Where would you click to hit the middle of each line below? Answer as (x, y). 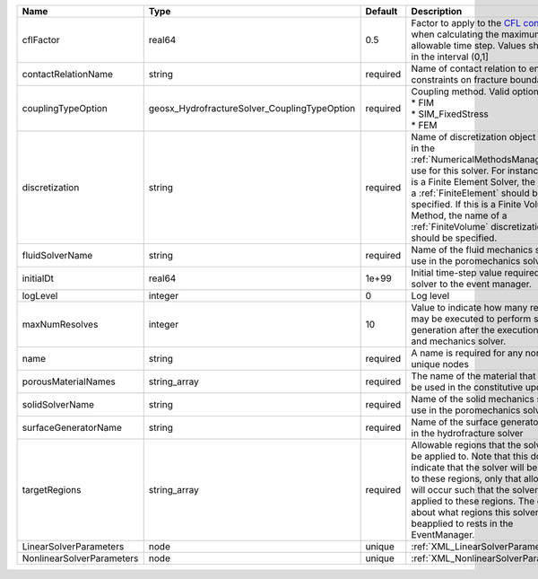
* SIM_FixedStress (450, 114)
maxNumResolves (60, 325)
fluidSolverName (57, 255)
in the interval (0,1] (450, 57)
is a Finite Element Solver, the (473, 182)
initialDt (38, 278)
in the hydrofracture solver (467, 433)
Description (437, 11)
